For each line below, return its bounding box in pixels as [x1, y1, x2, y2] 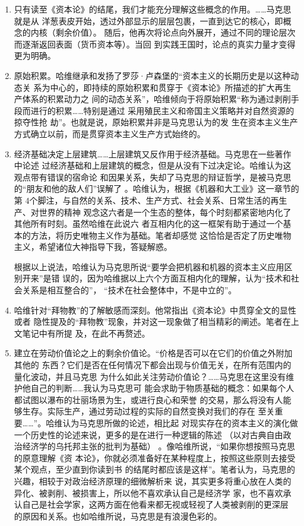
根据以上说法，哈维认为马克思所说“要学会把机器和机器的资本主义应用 [14, 260, 284, 272]
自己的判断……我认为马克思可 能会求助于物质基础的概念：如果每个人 [30, 382, 294, 394]
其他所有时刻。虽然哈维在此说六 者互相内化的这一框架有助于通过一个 [14, 217, 283, 230]
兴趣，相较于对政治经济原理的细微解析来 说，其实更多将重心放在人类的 [14, 474, 292, 487]
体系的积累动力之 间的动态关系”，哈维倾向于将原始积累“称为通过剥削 [22, 93, 291, 105]
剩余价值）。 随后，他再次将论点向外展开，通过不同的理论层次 [55, 26, 296, 39]
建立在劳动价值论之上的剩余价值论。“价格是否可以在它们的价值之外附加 [14, 347, 293, 359]
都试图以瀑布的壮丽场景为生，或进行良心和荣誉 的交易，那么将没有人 [14, 393, 283, 405]
